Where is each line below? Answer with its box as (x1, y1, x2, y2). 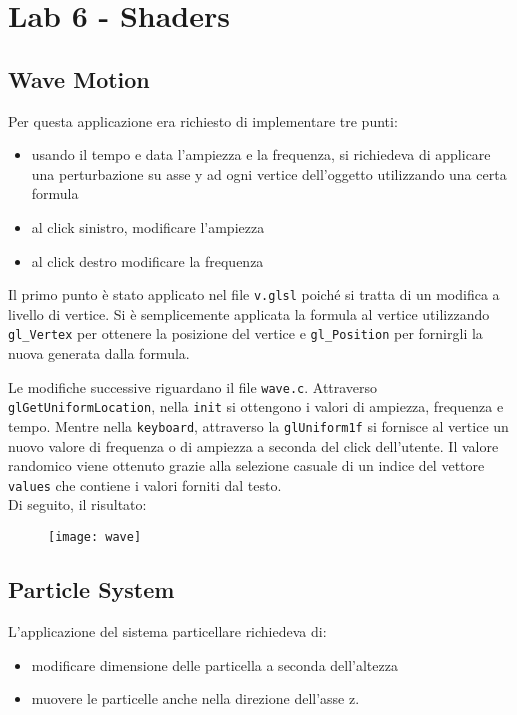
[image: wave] (48, 530, 142, 545)
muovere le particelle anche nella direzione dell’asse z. (31, 688, 360, 709)
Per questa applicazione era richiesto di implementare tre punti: (8, 110, 398, 131)
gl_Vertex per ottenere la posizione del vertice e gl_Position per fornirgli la (8, 323, 483, 344)
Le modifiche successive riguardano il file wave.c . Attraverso (8, 376, 378, 397)
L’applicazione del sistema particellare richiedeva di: (8, 620, 327, 641)
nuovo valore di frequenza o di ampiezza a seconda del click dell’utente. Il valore (8, 435, 499, 456)
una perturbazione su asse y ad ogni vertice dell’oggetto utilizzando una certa (31, 163, 507, 184)
